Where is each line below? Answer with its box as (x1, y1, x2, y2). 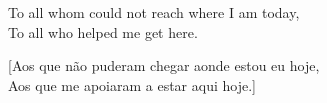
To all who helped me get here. (8, 21, 198, 42)
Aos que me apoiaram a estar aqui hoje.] (8, 74, 256, 95)
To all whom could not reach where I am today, (8, 2, 300, 22)
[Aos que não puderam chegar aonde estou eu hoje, (8, 55, 320, 76)
